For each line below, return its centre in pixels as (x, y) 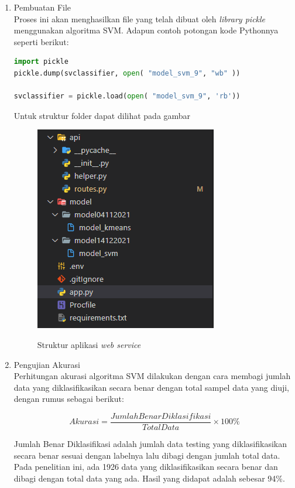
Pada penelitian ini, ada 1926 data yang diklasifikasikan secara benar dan (146, 467)
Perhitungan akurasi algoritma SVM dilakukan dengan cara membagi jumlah (152, 376)
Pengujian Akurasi (47, 364)
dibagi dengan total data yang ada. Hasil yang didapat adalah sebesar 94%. (149, 478)
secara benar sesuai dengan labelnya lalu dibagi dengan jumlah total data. (147, 455)
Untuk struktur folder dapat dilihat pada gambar (102, 115)
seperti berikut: (41, 41)
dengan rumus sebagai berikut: (69, 399)
